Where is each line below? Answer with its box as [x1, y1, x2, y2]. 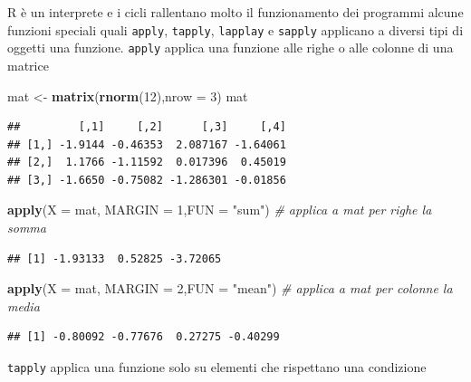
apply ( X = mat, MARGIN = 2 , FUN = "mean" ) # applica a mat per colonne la [7, 279, 453, 298]
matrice [7, 55, 49, 74]
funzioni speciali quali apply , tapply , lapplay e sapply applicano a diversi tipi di [7, 20, 464, 39]
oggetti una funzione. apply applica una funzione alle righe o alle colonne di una [7, 38, 454, 57]
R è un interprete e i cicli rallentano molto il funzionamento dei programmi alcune [7, 3, 464, 21]
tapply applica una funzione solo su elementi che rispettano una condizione [7, 358, 427, 377]
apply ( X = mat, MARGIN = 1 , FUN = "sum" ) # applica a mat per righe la [7, 200, 432, 219]
